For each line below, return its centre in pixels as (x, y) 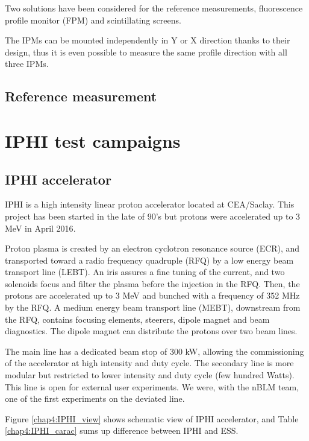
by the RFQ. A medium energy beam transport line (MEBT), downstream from (153, 307)
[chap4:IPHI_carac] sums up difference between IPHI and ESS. (122, 430)
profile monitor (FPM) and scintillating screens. (93, 20)
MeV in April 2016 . (40, 228)
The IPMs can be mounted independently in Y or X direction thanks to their (148, 40)
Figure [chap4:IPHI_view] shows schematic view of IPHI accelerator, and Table (152, 418)
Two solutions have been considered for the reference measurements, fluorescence (154, 8)
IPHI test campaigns (93, 140)
